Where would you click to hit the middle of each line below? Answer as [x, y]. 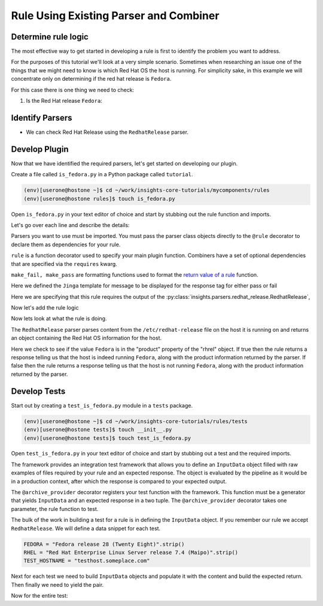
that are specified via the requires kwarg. [64, 264]
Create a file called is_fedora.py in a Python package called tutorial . [102, 175]
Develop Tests [38, 391]
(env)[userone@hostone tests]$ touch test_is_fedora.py [107, 438]
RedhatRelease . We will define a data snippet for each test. [86, 528]
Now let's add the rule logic [45, 308]
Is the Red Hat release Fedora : [64, 101]
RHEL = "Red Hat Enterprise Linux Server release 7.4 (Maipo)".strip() [131, 552]
